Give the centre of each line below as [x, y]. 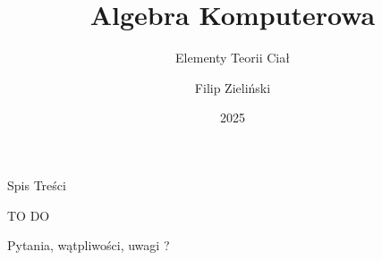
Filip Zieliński [233, 87]
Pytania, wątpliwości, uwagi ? [89, 245]
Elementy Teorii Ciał [233, 58]
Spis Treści [37, 185]
